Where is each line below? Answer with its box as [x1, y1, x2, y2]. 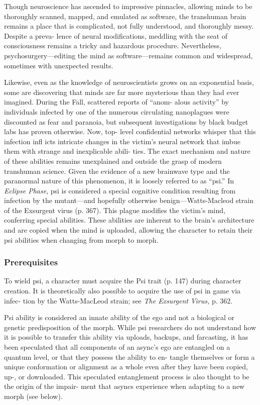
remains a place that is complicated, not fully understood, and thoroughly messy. [4, 21, 254, 31]
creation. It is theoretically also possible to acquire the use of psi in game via [4, 285, 241, 296]
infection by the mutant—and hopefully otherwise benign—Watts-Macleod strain [4, 195, 253, 206]
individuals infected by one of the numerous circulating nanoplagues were [4, 106, 229, 117]
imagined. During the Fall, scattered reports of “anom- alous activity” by [4, 96, 229, 107]
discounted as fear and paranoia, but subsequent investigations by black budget [4, 116, 248, 127]
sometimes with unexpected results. [4, 60, 113, 70]
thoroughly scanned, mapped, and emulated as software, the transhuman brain [4, 11, 246, 21]
